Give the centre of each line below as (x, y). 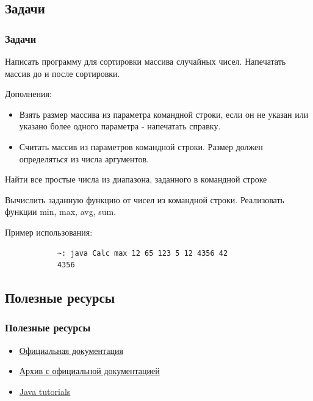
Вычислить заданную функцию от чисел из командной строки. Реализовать (145, 199)
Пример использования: (49, 232)
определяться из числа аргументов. (84, 158)
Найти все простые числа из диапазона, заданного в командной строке (136, 179)
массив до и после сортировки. (63, 73)
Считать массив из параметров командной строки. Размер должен (141, 146)
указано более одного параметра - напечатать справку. (120, 126)
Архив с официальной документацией (89, 371)
